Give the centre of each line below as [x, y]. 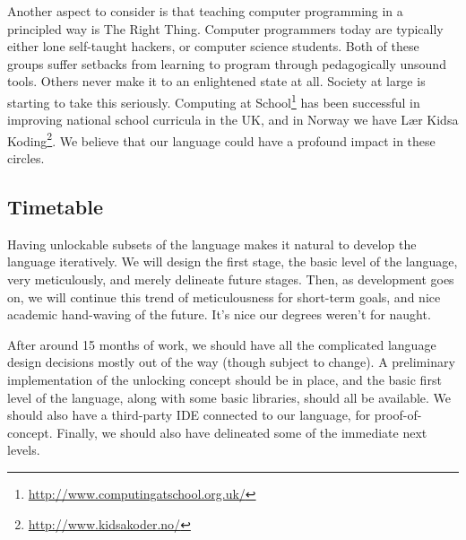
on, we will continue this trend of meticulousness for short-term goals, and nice [224, 296]
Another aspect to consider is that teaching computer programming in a [205, 11]
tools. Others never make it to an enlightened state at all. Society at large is [216, 81]
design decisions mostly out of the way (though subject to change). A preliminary [231, 362]
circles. [26, 158]
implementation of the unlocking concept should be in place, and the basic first [224, 380]
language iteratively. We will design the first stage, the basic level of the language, [233, 261]
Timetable [55, 207]
